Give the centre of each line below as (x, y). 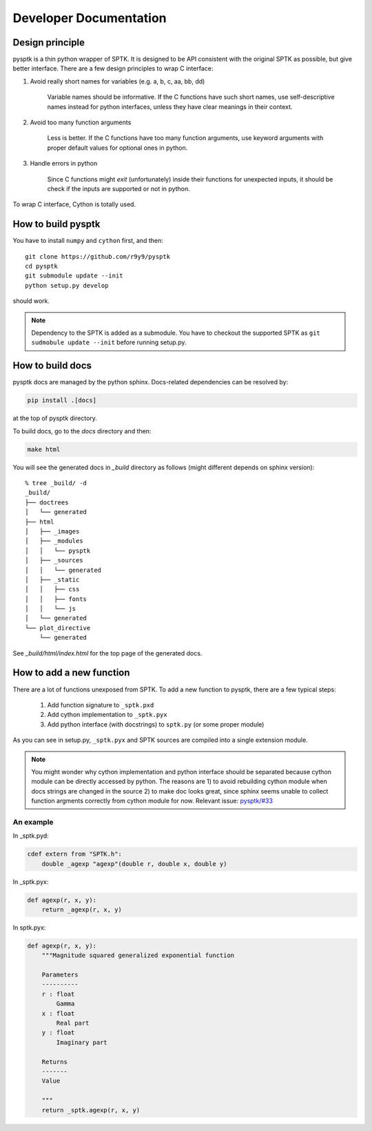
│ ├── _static (52, 579)
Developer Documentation (90, 18)
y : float (58, 1033)
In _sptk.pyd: (31, 836)
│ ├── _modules (54, 541)
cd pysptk (41, 266)
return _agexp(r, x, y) (82, 909)
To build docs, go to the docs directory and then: (82, 431)
